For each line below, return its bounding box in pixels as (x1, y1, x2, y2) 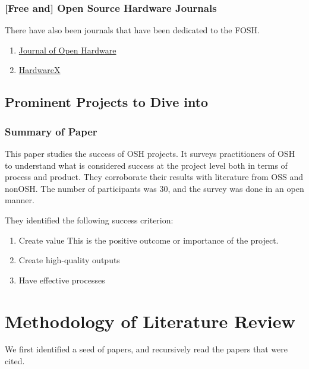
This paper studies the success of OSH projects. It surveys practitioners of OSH (5, 147, 295, 159)
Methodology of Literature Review (5, 308, 295, 333)
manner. (5, 194, 34, 206)
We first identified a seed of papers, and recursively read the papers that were (5, 343, 288, 355)
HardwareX (18, 64, 61, 76)
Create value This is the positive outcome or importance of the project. (18, 234, 279, 246)
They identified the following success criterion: (5, 213, 174, 226)
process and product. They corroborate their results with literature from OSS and (5, 171, 304, 183)
